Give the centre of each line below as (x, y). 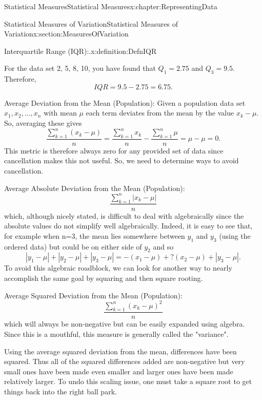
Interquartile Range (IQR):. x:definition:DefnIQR (80, 51)
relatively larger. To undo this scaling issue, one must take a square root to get (128, 381)
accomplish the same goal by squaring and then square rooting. (104, 278)
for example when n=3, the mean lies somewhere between (95, 235)
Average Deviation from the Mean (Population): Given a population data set (125, 102)
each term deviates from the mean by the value (160, 113)
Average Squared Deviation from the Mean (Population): (93, 295)
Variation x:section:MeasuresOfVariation (66, 34)
